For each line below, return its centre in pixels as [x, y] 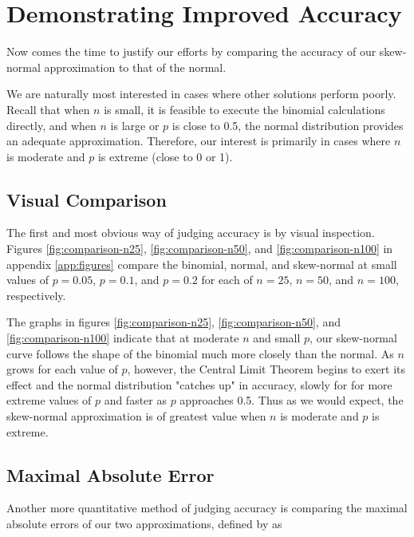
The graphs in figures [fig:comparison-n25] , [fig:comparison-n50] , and [173, 322]
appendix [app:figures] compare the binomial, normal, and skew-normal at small [202, 264]
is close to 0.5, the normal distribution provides [288, 125]
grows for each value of [62, 369]
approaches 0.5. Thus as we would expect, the [292, 400]
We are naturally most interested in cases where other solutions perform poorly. [201, 94]
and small [277, 338]
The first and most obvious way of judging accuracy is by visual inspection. [191, 233]
